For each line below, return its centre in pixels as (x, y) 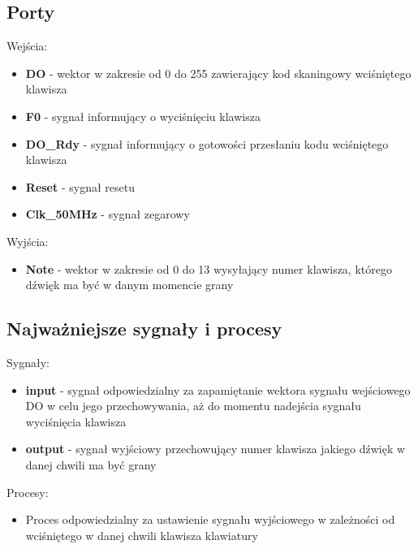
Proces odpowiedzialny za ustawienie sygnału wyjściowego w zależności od (210, 519)
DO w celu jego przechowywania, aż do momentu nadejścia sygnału (193, 406)
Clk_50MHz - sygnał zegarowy (108, 214)
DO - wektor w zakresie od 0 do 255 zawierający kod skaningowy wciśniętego (218, 73)
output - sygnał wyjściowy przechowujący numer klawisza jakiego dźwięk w (215, 449)
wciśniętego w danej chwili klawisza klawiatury (142, 535)
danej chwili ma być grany (91, 464)
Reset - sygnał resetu (80, 186)
